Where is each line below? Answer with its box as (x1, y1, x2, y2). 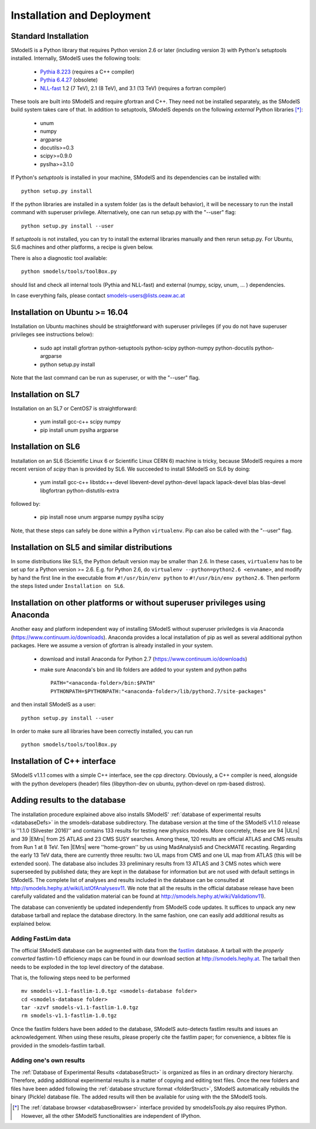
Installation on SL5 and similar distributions (11, 542, 173, 552)
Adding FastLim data (11, 935, 71, 943)
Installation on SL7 (11, 389, 80, 399)
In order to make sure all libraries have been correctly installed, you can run (11, 728, 193, 735)
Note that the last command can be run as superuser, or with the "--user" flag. (11, 374, 200, 381)
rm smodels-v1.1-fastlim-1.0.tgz (21, 1012, 117, 1019)
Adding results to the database (11, 795, 126, 805)
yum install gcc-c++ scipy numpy (40, 418, 121, 425)
